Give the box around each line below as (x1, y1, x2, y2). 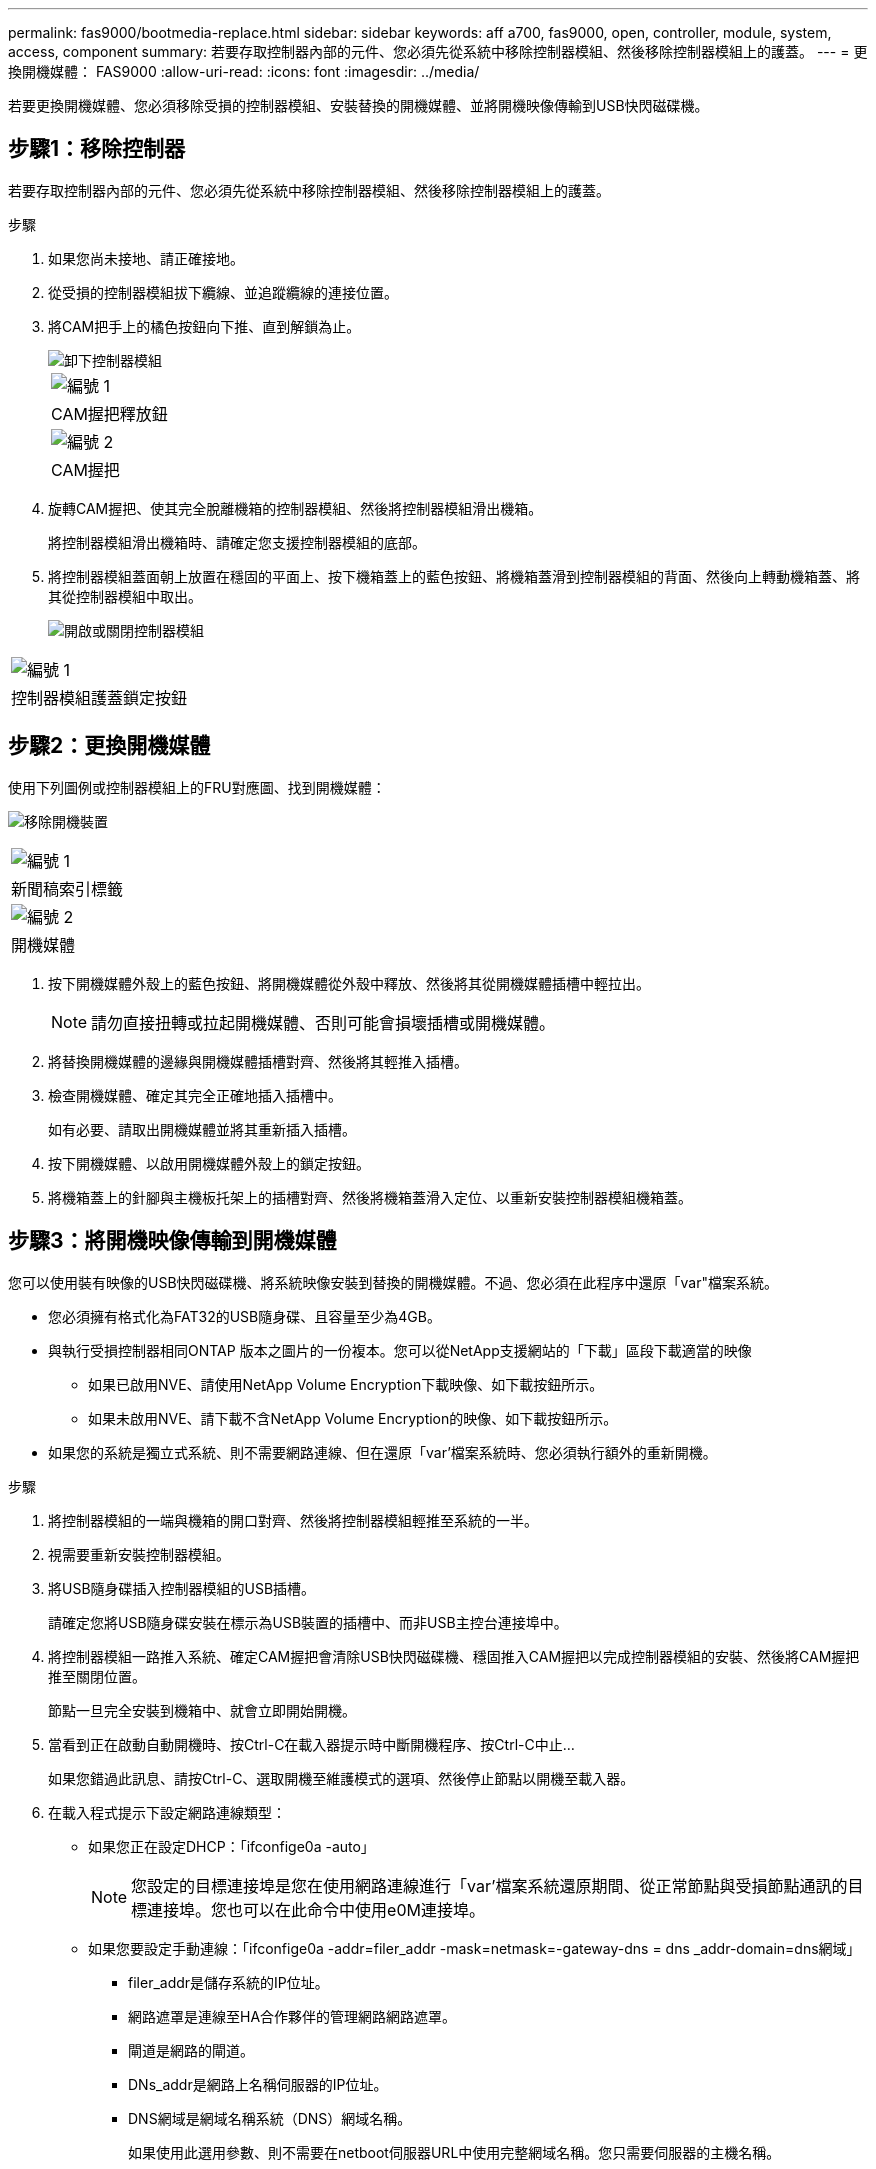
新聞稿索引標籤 (11, 878, 124, 899)
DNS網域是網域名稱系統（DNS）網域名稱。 (128, 2109, 412, 2127)
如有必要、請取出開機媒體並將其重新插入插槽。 (48, 1120, 356, 1138)
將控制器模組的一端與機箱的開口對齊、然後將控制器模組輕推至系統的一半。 (48, 1511, 538, 1529)
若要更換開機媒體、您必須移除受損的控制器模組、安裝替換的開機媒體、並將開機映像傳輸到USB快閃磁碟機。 (8, 97, 709, 114)
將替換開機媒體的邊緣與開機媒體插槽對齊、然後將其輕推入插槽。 (48, 1052, 468, 1070)
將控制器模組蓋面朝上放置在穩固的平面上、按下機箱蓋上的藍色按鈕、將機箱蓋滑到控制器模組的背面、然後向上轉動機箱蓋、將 (48, 567, 860, 585)
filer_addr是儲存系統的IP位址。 (128, 1973, 329, 1991)
